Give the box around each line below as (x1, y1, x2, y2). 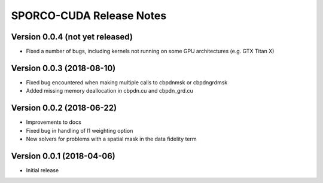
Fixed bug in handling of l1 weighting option (26, 127, 133, 134)
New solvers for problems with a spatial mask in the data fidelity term (26, 135, 197, 143)
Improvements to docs (26, 118, 82, 126)
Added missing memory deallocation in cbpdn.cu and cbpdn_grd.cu (26, 87, 194, 94)
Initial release (26, 166, 59, 173)
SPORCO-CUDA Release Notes (11, 9, 167, 22)
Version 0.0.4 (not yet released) (11, 32, 133, 42)
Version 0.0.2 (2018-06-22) (11, 103, 117, 113)
